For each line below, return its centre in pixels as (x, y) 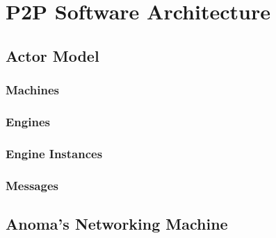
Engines (28, 121)
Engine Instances (54, 153)
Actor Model (52, 55)
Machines (33, 90)
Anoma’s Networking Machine (117, 223)
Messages (32, 185)
